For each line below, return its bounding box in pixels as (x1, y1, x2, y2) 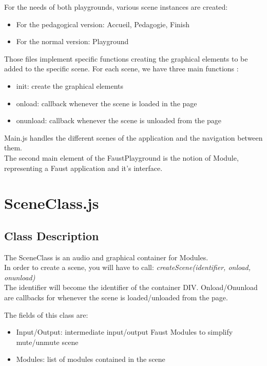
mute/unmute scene (16, 336, 79, 347)
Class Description (4, 227, 99, 243)
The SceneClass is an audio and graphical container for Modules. (4, 252, 208, 262)
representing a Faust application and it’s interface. (4, 162, 163, 173)
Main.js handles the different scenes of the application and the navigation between (4, 132, 263, 143)
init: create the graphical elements (16, 80, 123, 91)
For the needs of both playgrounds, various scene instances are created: (4, 2, 228, 12)
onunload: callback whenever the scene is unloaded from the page (16, 115, 222, 126)
